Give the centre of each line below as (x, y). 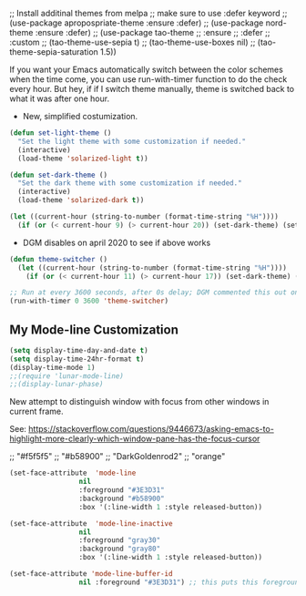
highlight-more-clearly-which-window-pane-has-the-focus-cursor (135, 439)
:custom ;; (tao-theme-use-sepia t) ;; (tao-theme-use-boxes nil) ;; (133, 42)
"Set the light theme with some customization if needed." (132, 141)
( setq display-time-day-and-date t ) (79, 350)
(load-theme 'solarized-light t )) (83, 159)
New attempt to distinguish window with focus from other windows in (139, 402)
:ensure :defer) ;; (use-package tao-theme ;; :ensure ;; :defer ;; (153, 32)
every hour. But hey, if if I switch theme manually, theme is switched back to (152, 89)
